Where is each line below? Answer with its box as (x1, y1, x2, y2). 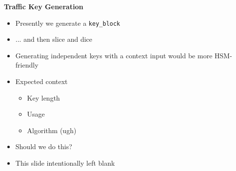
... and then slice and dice (15, 34, 92, 44)
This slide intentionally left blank (15, 158, 115, 168)
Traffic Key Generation (4, 1, 83, 11)
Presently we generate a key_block (15, 17, 120, 28)
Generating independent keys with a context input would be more (15, 50, 213, 60)
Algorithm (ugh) (27, 125, 77, 135)
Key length (27, 92, 60, 103)
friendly (15, 60, 39, 70)
